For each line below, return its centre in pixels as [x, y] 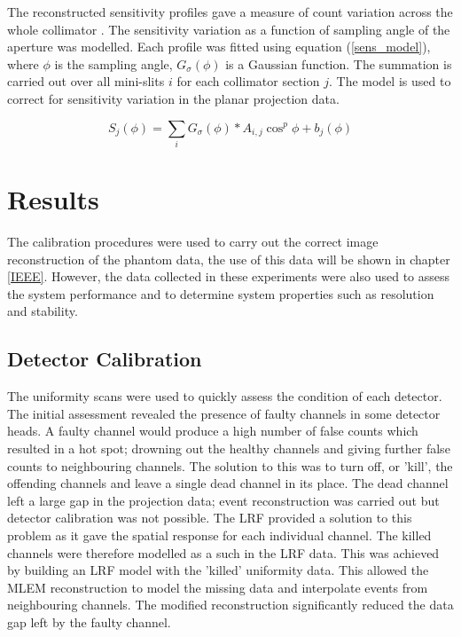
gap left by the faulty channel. [89, 621]
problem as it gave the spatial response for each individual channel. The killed [219, 535]
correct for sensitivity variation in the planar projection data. [173, 98]
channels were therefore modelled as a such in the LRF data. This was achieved [223, 552]
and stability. [43, 311]
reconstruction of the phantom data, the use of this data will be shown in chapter [229, 259]
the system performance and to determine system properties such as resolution [221, 293]
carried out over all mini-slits [86, 81]
